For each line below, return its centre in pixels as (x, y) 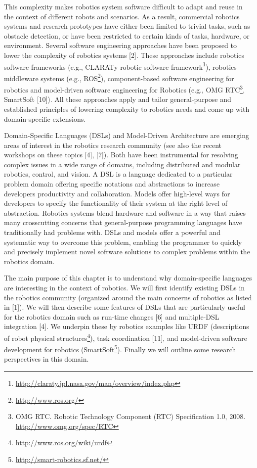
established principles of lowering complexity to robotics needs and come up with (127, 109)
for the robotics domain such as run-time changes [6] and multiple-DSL (112, 316)
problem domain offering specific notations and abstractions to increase (112, 184)
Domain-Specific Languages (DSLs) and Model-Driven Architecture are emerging (127, 135)
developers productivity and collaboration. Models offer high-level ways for (117, 193)
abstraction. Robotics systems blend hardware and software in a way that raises (125, 212)
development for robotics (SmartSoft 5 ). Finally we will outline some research (120, 349)
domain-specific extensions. (45, 118)
